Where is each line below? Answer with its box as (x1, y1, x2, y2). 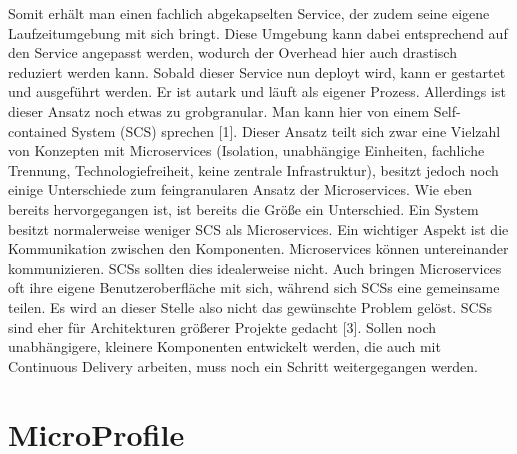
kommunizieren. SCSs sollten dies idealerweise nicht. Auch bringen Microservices (8, 257, 502, 278)
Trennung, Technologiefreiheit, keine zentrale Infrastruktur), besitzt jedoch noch (8, 159, 499, 180)
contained (8, 120, 67, 141)
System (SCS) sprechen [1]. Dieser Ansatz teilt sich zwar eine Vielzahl (71, 120, 501, 141)
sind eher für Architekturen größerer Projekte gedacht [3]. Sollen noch (8, 316, 437, 337)
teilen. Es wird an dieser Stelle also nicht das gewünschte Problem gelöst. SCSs (8, 296, 493, 317)
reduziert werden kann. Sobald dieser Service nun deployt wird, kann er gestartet (8, 61, 506, 82)
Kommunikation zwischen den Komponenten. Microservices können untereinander (8, 238, 509, 259)
